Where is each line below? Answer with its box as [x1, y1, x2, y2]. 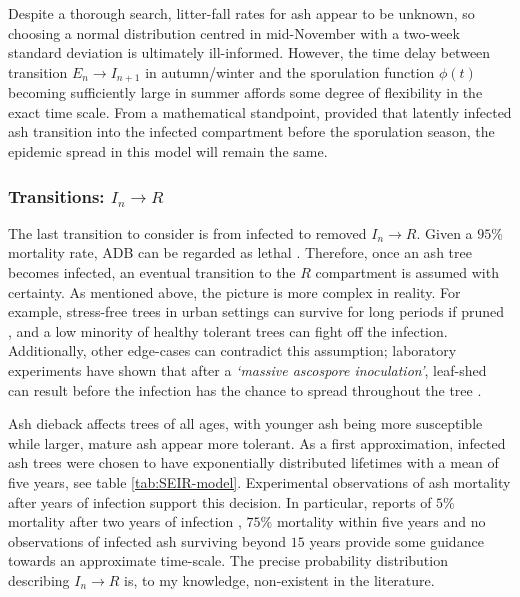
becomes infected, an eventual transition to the [8, 262, 296, 283]
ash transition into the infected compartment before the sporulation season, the [8, 121, 495, 142]
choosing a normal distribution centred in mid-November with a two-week [8, 22, 460, 43]
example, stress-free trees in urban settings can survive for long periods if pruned [8, 301, 504, 322]
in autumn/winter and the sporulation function [145, 61, 435, 82]
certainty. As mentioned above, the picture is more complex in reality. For [8, 281, 461, 302]
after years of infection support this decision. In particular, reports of [8, 491, 432, 512]
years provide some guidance [309, 530, 484, 551]
